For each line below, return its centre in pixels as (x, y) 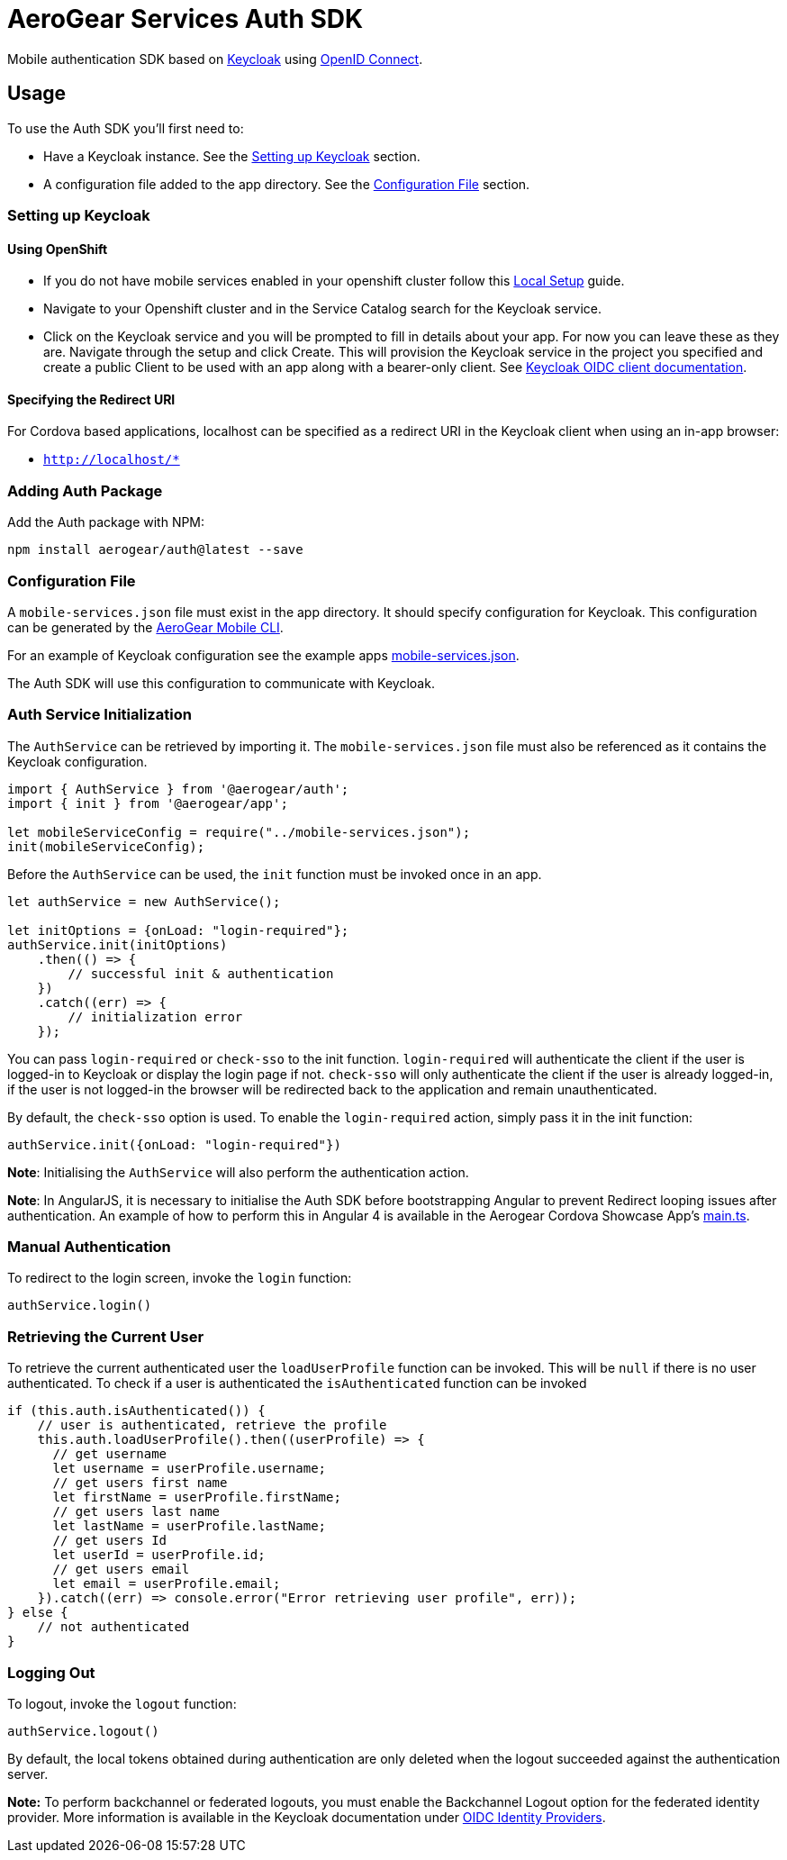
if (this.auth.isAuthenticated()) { (136, 1411)
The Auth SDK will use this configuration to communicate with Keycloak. (221, 683)
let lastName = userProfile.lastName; (190, 1526)
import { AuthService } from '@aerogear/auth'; (178, 789)
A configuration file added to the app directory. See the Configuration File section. (287, 184)
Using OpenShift (58, 249)
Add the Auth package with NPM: (106, 522)
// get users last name (136, 1512)
